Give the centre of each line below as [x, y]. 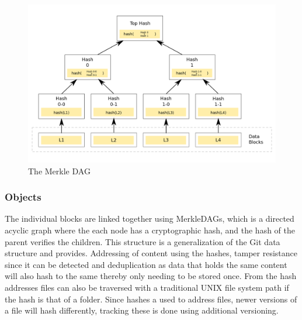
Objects [23, 197]
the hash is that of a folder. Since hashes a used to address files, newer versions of [151, 299]
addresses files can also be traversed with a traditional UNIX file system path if [147, 287]
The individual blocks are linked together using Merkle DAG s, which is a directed [150, 219]
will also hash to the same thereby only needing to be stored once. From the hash [151, 276]
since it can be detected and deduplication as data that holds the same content [146, 264]
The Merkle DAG [59, 171]
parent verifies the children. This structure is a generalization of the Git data [143, 241]
